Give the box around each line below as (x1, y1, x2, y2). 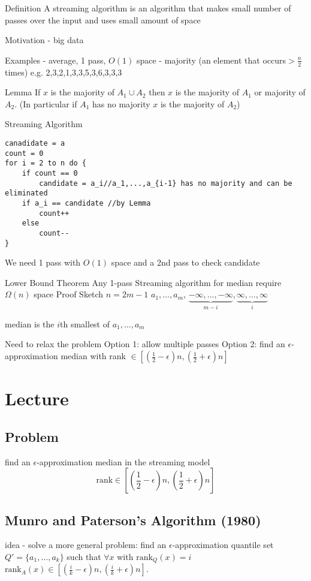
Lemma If (5, 86, 41, 98)
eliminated (5, 189, 48, 198)
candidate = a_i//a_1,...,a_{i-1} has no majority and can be (39, 179, 292, 188)
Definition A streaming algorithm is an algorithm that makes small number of (5, 2, 291, 14)
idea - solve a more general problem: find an (5, 538, 167, 551)
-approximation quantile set (172, 538, 274, 551)
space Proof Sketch (34, 288, 104, 300)
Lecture (5, 386, 69, 411)
